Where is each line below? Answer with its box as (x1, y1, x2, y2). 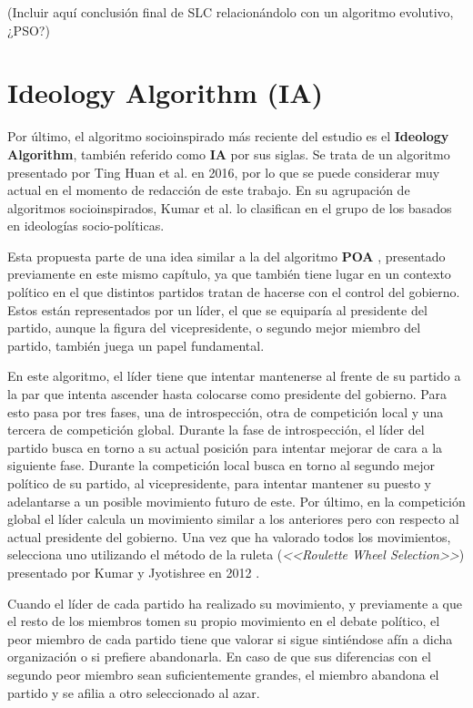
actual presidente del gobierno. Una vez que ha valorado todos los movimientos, (7, 527, 451, 546)
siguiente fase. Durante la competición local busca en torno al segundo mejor (7, 456, 435, 475)
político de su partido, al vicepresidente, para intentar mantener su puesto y (7, 474, 432, 492)
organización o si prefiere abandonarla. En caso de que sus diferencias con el (7, 647, 431, 666)
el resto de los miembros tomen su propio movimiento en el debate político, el (7, 611, 440, 631)
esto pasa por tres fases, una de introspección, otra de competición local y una (7, 402, 444, 421)
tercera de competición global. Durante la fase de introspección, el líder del (7, 420, 425, 439)
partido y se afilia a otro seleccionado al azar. (7, 682, 260, 702)
